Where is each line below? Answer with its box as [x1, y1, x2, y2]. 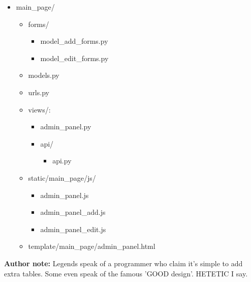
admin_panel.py [40, 121, 91, 132]
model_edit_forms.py [40, 52, 109, 63]
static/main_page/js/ [28, 172, 96, 183]
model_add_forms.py [40, 36, 108, 46]
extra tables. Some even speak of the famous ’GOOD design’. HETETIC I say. [4, 268, 248, 278]
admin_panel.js [40, 189, 89, 200]
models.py [28, 70, 59, 80]
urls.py [28, 87, 49, 97]
